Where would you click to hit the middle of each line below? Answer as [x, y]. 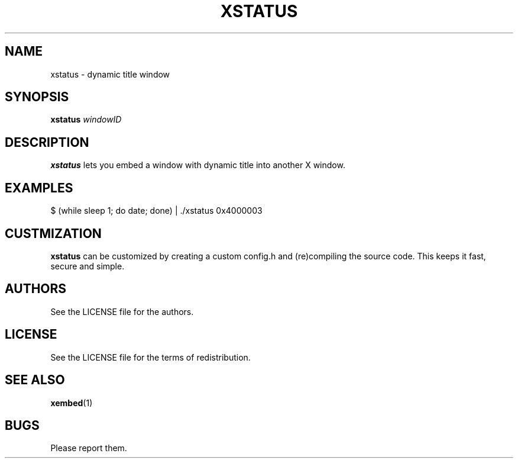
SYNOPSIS [37, 97]
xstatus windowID [86, 120]
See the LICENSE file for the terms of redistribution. [150, 357]
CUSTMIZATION [53, 233]
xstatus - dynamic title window [110, 74]
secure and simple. [88, 266]
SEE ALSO [35, 380]
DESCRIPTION [47, 142]
